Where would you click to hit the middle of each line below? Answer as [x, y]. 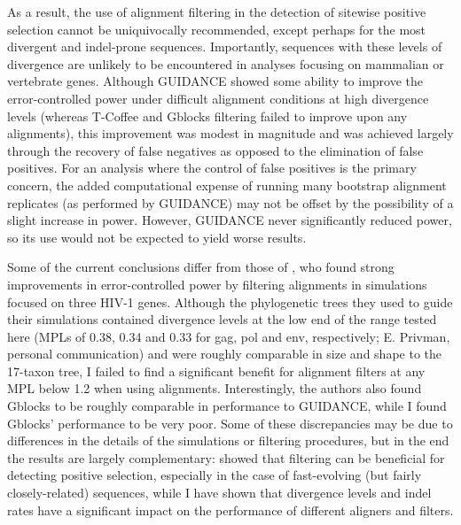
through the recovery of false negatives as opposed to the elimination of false [215, 150]
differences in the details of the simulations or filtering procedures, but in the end [228, 440]
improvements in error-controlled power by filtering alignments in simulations [217, 284]
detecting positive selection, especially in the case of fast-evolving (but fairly [215, 475]
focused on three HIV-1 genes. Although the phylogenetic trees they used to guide [230, 301]
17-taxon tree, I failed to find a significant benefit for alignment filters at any [216, 371]
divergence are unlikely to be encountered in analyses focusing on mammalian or [226, 63]
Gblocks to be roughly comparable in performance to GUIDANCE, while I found [227, 406]
